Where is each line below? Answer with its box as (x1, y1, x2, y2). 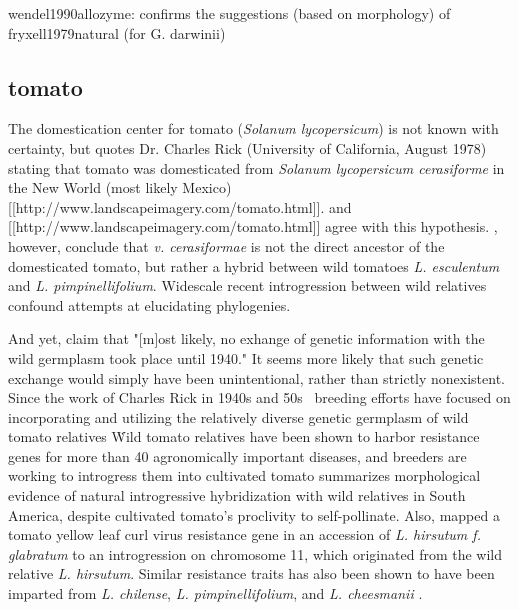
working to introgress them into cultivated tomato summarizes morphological (8, 465, 481, 486)
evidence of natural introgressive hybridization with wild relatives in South (8, 485, 466, 506)
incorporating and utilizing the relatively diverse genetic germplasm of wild (8, 406, 469, 427)
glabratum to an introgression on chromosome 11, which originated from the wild (8, 543, 503, 564)
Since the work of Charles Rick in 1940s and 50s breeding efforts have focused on (8, 387, 511, 408)
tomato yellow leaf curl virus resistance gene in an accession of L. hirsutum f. (8, 524, 481, 545)
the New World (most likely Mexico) (8, 177, 232, 198)
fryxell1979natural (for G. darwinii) (8, 22, 226, 43)
